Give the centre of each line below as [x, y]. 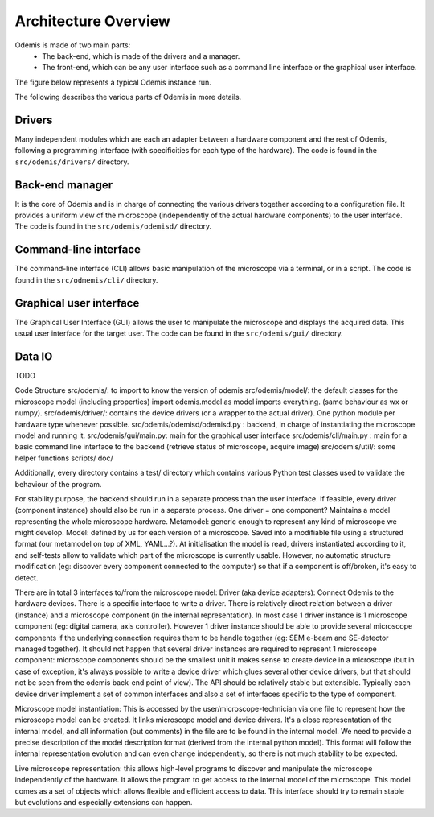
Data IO [34, 356]
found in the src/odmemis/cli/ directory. [86, 280]
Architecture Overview [92, 21]
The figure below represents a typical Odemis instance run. [113, 82]
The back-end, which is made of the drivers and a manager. [141, 56]
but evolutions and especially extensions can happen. [104, 803]
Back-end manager [63, 185]
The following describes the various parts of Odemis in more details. [128, 97]
